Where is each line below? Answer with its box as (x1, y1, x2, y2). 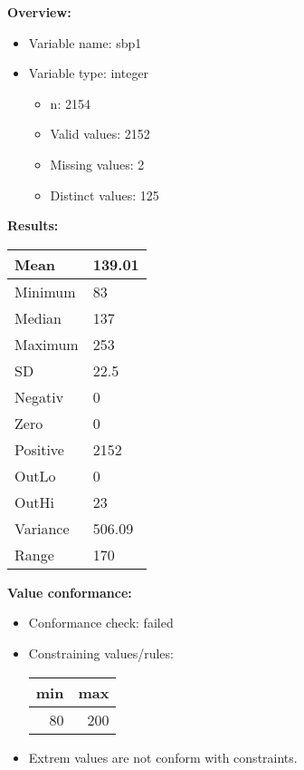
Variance (14, 517, 70, 539)
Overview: (7, 3, 71, 21)
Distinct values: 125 (50, 185, 159, 204)
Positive (14, 438, 64, 460)
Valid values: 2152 (50, 124, 150, 143)
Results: (7, 216, 59, 235)
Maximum (14, 333, 79, 355)
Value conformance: (7, 582, 132, 601)
